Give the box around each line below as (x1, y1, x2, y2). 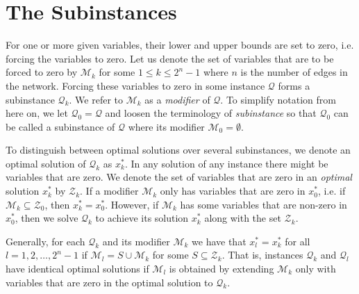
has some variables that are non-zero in (180, 197, 347, 211)
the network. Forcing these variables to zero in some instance (6, 78, 265, 92)
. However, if (105, 197, 159, 211)
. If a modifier (80, 183, 139, 198)
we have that (192, 234, 247, 248)
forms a (278, 78, 310, 92)
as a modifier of (144, 92, 210, 106)
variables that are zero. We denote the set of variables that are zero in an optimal (6, 170, 352, 184)
